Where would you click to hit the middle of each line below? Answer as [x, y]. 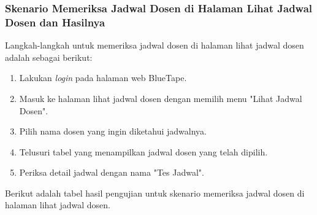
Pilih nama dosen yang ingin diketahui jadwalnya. [113, 131]
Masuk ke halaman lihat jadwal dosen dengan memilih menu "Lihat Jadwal [161, 98]
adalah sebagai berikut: [49, 57]
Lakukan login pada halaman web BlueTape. [103, 78]
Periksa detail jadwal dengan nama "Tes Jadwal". [112, 172]
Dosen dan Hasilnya [55, 22]
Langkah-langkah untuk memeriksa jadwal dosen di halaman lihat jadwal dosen [155, 45]
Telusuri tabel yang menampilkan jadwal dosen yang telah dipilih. [143, 151]
